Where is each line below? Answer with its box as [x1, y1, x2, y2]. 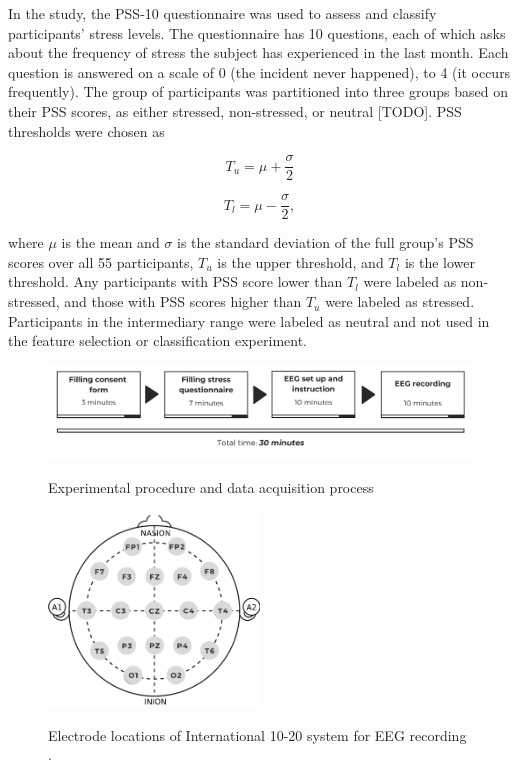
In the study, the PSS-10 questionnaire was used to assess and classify [8, 3, 437, 23]
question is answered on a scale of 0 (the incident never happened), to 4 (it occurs [8, 61, 511, 82]
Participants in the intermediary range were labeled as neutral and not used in [8, 310, 490, 331]
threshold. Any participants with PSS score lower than [8, 271, 343, 292]
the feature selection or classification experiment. [8, 330, 307, 351]
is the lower [404, 251, 475, 272]
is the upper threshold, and [217, 251, 384, 272]
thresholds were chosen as [8, 120, 165, 141]
